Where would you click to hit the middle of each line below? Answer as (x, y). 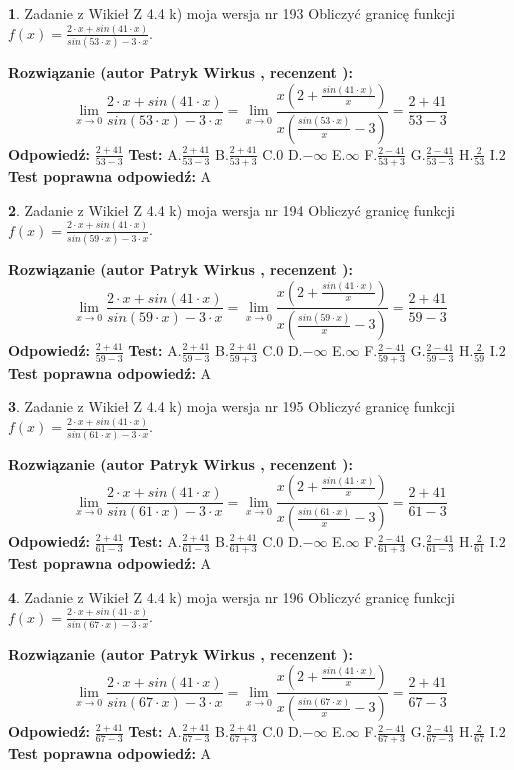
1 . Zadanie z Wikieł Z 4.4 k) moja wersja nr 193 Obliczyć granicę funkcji (231, 13)
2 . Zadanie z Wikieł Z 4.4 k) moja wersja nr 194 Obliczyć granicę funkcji (231, 209)
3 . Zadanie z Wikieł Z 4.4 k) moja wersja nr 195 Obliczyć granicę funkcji (231, 406)
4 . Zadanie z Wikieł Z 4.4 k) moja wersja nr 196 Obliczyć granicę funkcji (231, 596)
